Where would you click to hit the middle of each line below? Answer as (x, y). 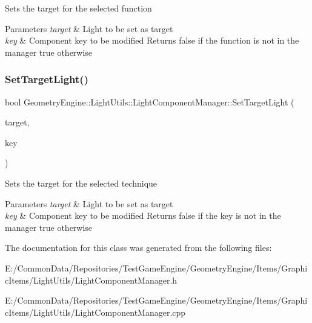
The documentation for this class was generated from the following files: (138, 248)
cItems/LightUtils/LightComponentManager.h (91, 280)
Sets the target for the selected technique (81, 183)
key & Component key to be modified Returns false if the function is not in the (152, 40)
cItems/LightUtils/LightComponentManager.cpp (95, 312)
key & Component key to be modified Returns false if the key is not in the (143, 215)
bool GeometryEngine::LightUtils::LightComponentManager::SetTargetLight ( (150, 102)
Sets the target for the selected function (78, 8)
